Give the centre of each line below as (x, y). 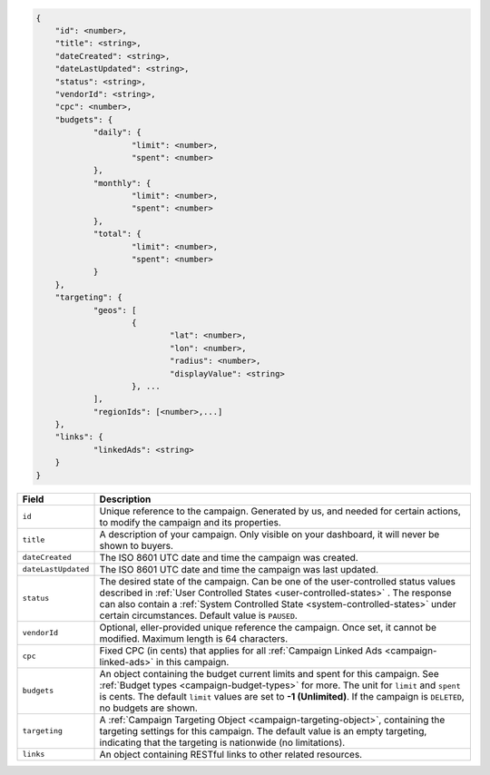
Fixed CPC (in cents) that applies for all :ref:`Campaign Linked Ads (241, 651)
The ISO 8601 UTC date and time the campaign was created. (229, 557)
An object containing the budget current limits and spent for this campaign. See (269, 673)
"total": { (118, 234)
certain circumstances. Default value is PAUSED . (199, 615)
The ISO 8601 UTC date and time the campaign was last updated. (239, 569)
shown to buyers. (137, 545)
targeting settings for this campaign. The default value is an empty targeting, (263, 731)
